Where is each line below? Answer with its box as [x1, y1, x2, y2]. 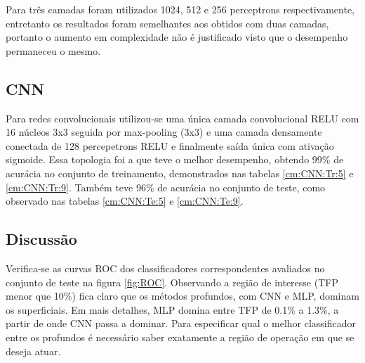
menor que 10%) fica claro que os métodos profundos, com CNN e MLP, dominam [6, 288, 359, 303]
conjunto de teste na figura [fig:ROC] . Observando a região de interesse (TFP [6, 274, 338, 289]
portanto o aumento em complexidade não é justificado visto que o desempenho [6, 30, 348, 44]
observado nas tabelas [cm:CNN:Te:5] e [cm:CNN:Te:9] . [6, 193, 244, 208]
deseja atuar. [6, 343, 61, 358]
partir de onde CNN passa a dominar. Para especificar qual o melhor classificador [6, 316, 357, 331]
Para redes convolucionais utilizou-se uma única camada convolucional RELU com [6, 110, 359, 125]
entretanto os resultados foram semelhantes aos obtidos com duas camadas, [6, 15, 329, 30]
